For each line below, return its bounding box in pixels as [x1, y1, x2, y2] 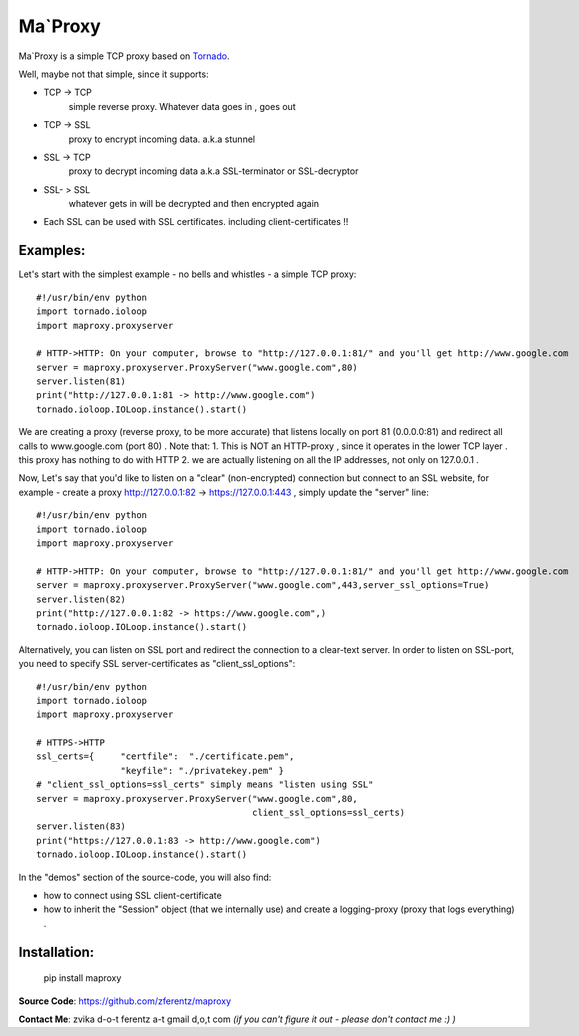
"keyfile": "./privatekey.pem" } [120, 765, 285, 776]
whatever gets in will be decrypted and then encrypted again [68, 198, 320, 210]
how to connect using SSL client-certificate [43, 889, 222, 901]
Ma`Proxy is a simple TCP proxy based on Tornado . [18, 50, 230, 62]
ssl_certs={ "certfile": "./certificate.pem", [36, 751, 295, 762]
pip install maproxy [43, 972, 122, 984]
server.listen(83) [36, 821, 127, 832]
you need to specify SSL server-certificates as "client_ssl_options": [18, 658, 296, 670]
